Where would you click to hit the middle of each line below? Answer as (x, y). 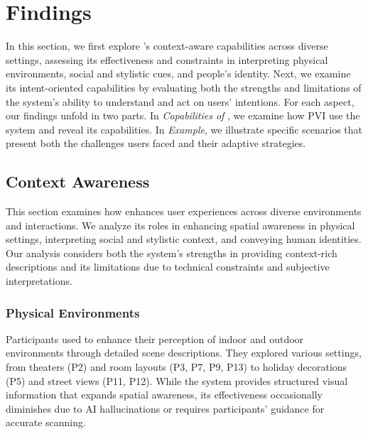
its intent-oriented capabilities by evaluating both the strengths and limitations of (184, 87)
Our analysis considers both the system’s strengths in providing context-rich (172, 253)
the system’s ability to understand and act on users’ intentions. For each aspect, (180, 101)
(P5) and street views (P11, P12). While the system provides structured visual (177, 380)
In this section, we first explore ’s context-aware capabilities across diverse (167, 46)
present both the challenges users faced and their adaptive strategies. (156, 143)
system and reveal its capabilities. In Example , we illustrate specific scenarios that (184, 129)
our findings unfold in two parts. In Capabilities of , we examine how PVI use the (183, 115)
